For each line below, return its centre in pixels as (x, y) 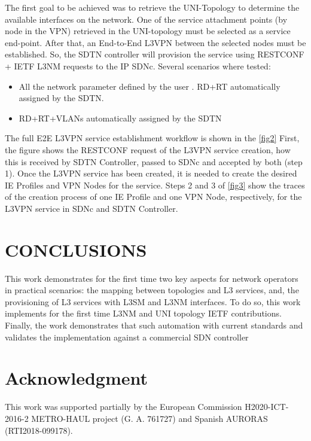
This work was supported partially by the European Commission (124, 407)
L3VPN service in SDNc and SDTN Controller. (92, 208)
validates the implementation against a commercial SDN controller (127, 337)
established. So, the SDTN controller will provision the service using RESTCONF (155, 54)
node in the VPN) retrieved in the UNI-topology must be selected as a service (148, 31)
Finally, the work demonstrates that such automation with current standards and (154, 325)
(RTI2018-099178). (39, 430)
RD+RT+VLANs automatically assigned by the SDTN (120, 118)
